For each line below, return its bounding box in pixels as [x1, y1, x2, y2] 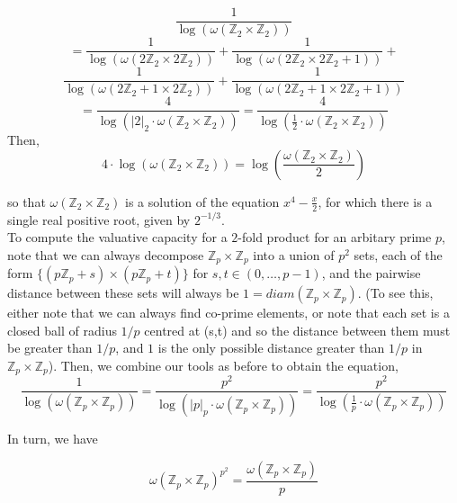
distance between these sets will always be [7, 283, 239, 302]
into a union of [253, 245, 335, 264]
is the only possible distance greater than [157, 338, 385, 357]
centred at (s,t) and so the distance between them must [144, 320, 451, 339]
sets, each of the [354, 245, 443, 264]
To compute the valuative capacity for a [7, 228, 228, 247]
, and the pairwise [321, 264, 421, 283]
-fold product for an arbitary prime [237, 228, 432, 247]
